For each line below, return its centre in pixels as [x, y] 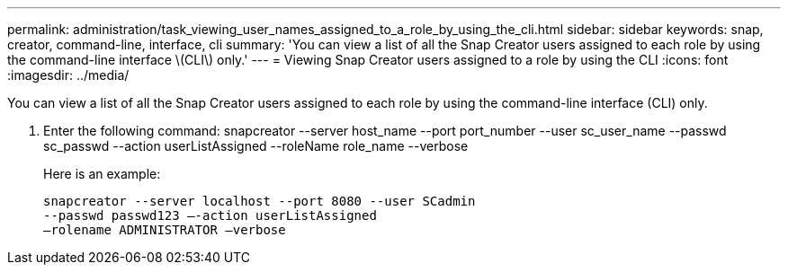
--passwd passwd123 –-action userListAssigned [210, 215]
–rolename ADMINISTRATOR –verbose [165, 230]
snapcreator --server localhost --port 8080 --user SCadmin [260, 201]
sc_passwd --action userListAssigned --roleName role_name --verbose [256, 146]
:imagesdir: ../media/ [68, 75]
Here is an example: [102, 174]
